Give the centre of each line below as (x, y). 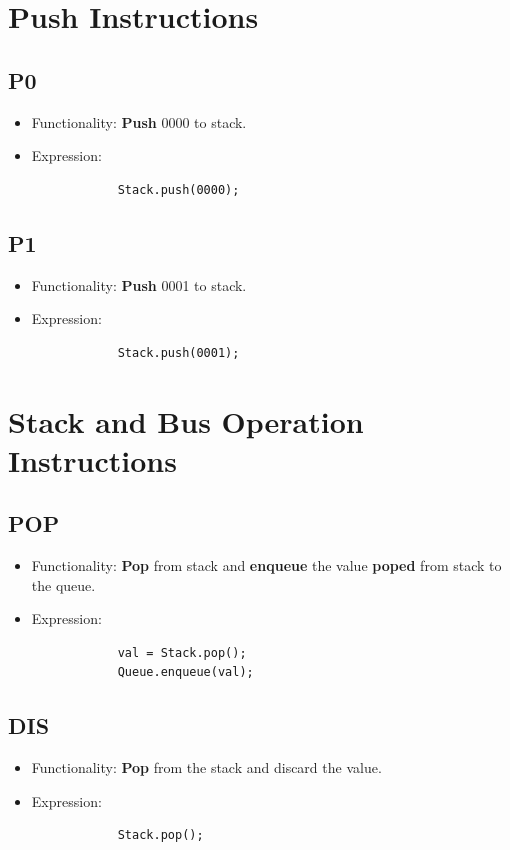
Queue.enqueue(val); (185, 672)
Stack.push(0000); (178, 189)
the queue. (63, 584)
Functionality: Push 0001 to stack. (139, 284)
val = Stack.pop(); (182, 652)
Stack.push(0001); (178, 352)
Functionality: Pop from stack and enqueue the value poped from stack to (266, 565)
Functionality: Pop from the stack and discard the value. (206, 767)
